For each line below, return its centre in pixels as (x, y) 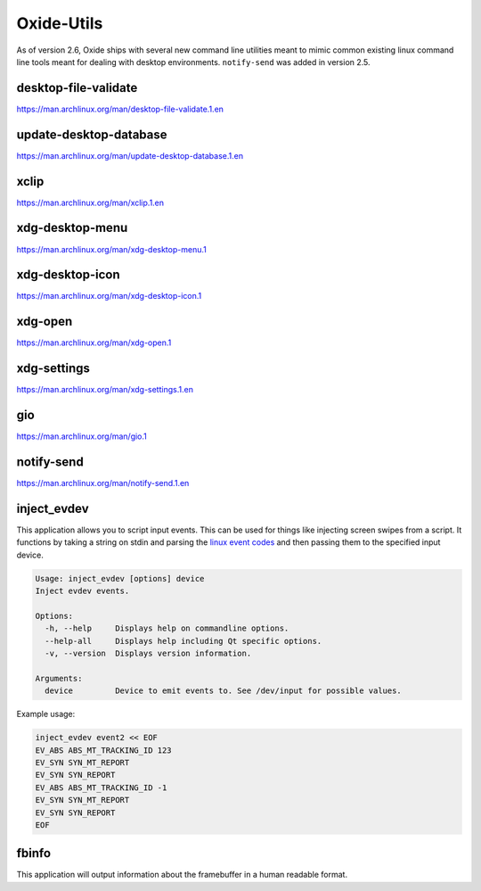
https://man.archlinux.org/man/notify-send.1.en (103, 483)
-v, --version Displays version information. (148, 654)
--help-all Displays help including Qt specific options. (183, 641)
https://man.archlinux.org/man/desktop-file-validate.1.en (120, 109)
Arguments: (59, 678)
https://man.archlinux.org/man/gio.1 (82, 436)
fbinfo (34, 853)
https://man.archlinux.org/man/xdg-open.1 (94, 342)
